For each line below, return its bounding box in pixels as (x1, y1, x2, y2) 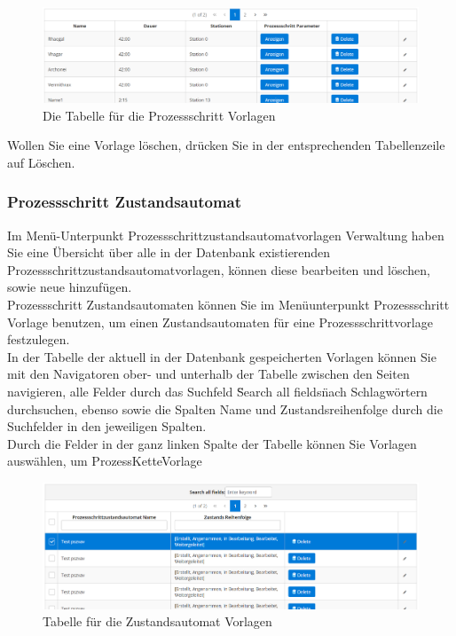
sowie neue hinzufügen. (7, 278, 132, 296)
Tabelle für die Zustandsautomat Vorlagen (43, 612, 272, 631)
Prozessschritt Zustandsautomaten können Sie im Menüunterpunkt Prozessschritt (7, 295, 450, 314)
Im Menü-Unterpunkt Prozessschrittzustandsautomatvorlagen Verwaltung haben (7, 225, 444, 244)
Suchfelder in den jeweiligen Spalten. (7, 417, 207, 436)
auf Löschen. (7, 153, 75, 171)
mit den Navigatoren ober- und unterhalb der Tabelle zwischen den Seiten (7, 365, 410, 383)
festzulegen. (7, 330, 70, 349)
